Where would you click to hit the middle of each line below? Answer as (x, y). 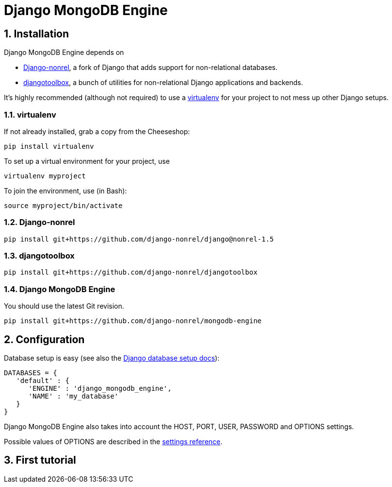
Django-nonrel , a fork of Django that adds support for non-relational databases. (150, 68)
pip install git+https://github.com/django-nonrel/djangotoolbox (131, 272)
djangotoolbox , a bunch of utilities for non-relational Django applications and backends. (163, 83)
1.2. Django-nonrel (40, 222)
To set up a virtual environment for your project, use (87, 161)
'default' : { (43, 381)
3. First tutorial (40, 460)
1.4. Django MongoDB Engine (60, 289)
